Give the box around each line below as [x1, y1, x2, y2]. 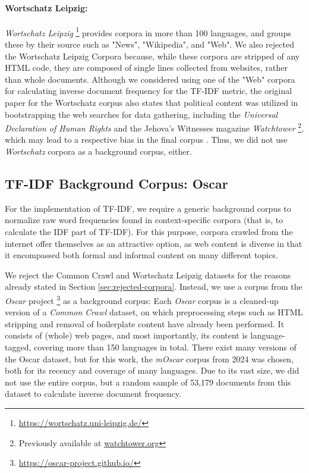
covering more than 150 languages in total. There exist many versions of [33, 341, 297, 353]
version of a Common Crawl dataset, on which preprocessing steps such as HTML [5, 306, 303, 318]
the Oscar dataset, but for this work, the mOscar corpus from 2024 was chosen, [5, 352, 294, 365]
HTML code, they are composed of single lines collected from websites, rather [5, 61, 288, 74]
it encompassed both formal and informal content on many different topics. [5, 249, 278, 261]
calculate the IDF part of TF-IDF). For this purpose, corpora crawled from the [5, 225, 293, 238]
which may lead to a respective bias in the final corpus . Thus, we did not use [5, 133, 288, 146]
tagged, [5, 341, 31, 353]
